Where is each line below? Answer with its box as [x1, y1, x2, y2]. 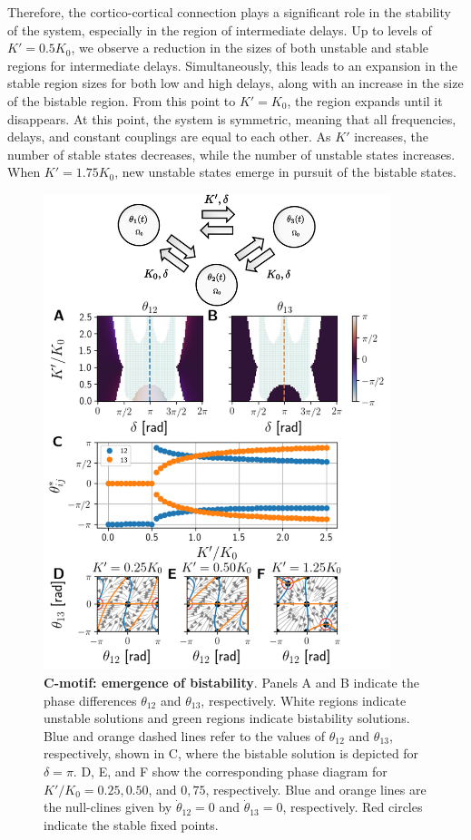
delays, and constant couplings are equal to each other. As [7, 127, 331, 146]
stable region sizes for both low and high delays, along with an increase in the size [7, 73, 464, 93]
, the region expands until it [287, 91, 443, 110]
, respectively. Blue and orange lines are [205, 779, 427, 798]
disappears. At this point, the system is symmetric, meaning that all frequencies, [7, 109, 456, 128]
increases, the [354, 127, 429, 146]
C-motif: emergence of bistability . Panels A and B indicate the [44, 673, 419, 692]
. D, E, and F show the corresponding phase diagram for [73, 761, 388, 780]
